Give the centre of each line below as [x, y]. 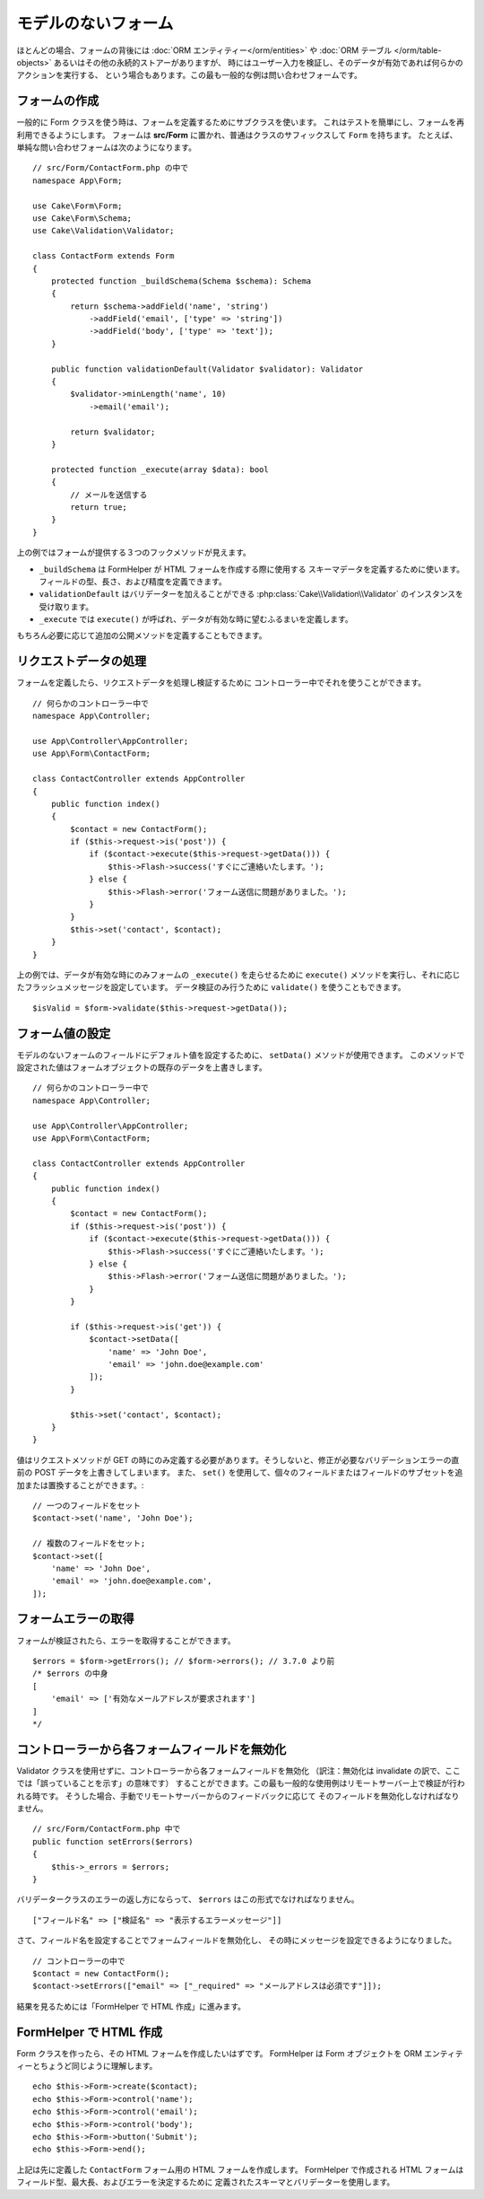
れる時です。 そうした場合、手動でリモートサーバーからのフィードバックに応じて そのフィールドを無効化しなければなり [238, 1796]
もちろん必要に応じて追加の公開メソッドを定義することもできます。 [142, 635]
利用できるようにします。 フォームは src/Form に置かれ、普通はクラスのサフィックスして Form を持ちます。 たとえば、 [237, 135]
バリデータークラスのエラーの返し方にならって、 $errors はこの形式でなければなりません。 [188, 1899]
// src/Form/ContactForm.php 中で [107, 1829]
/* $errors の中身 [70, 1673]
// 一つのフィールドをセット [87, 1505]
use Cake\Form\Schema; [82, 218]
